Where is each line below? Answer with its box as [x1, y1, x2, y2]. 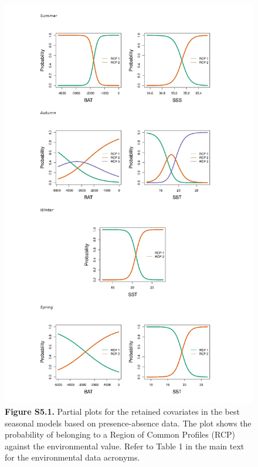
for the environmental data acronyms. [5, 451, 140, 463]
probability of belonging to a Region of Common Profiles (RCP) [5, 428, 235, 441]
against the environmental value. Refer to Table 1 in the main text [5, 439, 245, 452]
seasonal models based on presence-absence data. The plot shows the [5, 416, 252, 429]
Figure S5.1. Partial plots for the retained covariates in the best [5, 405, 240, 417]
